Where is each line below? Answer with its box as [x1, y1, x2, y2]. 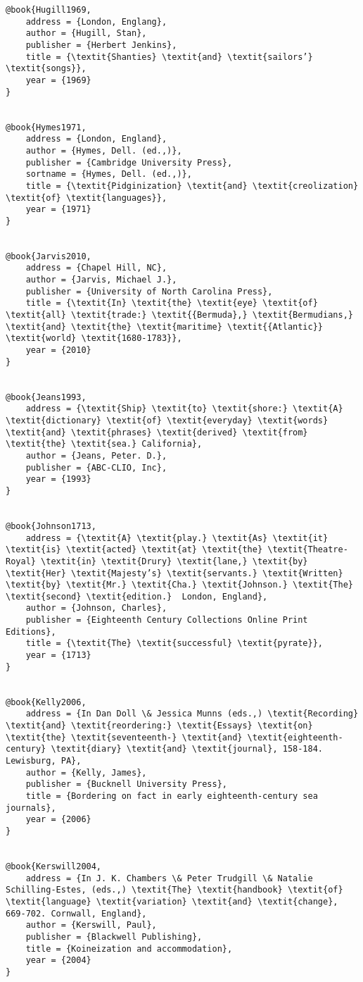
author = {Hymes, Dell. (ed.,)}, [25, 145, 182, 156]
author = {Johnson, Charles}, [25, 603, 167, 614]
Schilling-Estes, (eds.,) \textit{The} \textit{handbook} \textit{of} [6, 885, 343, 895]
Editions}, [6, 626, 56, 637]
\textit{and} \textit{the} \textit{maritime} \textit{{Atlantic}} [6, 321, 324, 332]
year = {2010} [25, 345, 91, 356]
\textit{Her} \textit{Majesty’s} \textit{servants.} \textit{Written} [6, 568, 343, 578]
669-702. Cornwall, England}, [6, 908, 147, 919]
